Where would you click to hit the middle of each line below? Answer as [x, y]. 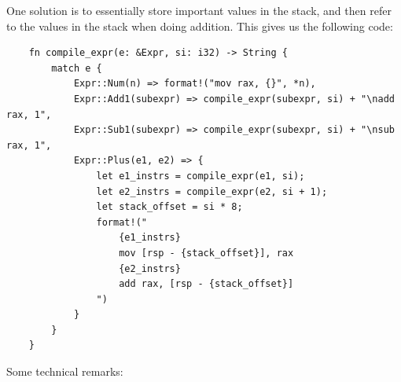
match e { [77, 68]
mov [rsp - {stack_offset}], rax [206, 253]
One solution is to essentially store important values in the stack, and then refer [199, 10]
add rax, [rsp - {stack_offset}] [206, 284]
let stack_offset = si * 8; [169, 207]
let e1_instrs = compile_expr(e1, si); [200, 176]
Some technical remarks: [65, 371]
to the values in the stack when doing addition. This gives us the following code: [200, 26]
